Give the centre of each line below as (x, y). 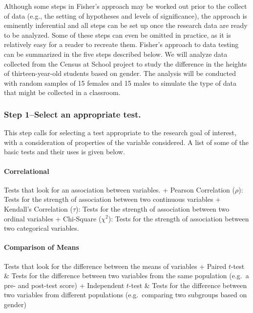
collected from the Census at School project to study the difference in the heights (126, 63)
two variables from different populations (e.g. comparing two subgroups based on (126, 295)
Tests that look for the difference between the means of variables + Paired (115, 266)
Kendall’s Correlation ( (38, 208)
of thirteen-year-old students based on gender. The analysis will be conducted (120, 73)
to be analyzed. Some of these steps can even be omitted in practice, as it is (117, 35)
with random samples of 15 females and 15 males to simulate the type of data (120, 83)
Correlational (27, 171)
